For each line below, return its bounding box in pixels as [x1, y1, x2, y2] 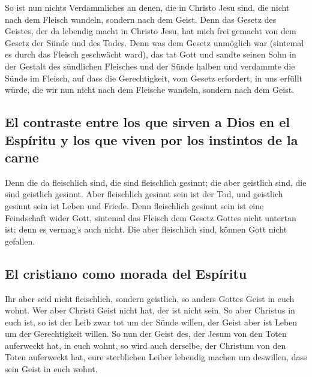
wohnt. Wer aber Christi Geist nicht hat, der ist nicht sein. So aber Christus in [5, 304, 295, 316]
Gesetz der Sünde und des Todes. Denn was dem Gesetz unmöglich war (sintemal [5, 36, 304, 49]
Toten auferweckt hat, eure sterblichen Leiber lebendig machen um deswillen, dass [5, 351, 307, 363]
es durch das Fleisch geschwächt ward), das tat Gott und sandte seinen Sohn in [5, 48, 296, 61]
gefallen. [5, 234, 35, 247]
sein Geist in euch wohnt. [5, 363, 98, 375]
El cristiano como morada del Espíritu [5, 264, 247, 282]
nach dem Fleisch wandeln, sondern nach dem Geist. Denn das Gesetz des [5, 13, 277, 25]
